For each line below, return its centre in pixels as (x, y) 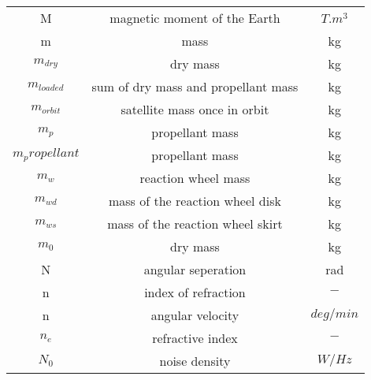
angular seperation (195, 269)
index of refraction (195, 292)
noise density (195, 361)
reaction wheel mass (195, 178)
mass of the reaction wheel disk (195, 201)
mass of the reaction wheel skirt (195, 224)
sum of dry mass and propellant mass (195, 86)
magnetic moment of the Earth (195, 18)
